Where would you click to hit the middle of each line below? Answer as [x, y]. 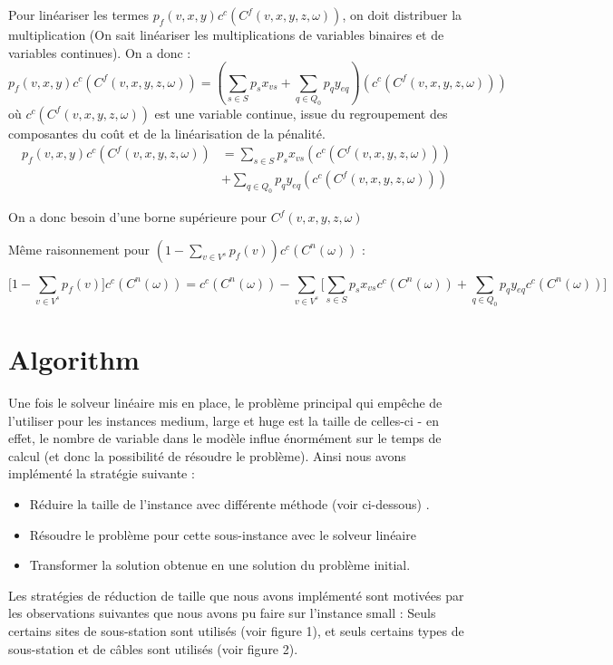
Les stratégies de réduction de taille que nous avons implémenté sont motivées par [236, 595]
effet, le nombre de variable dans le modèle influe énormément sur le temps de [225, 438]
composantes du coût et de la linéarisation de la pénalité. [167, 133]
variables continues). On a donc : [100, 52]
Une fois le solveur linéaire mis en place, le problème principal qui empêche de [225, 403]
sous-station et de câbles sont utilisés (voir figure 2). [153, 648]
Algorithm [74, 359]
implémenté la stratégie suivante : [102, 473]
